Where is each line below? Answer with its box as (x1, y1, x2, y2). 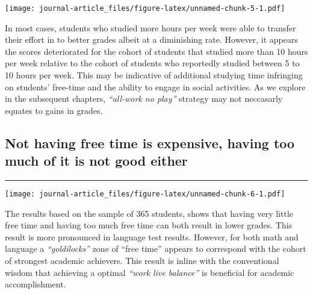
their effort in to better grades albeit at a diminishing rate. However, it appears (5, 33, 299, 46)
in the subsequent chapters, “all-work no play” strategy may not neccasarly (5, 92, 283, 105)
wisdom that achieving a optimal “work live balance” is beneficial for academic (5, 266, 294, 278)
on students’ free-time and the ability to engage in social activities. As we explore (5, 80, 306, 93)
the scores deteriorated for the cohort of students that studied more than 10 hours (5, 45, 308, 57)
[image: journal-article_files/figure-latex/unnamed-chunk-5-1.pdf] (5, 4, 285, 13)
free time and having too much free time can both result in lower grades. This (5, 219, 293, 231)
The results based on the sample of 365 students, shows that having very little (5, 207, 293, 219)
